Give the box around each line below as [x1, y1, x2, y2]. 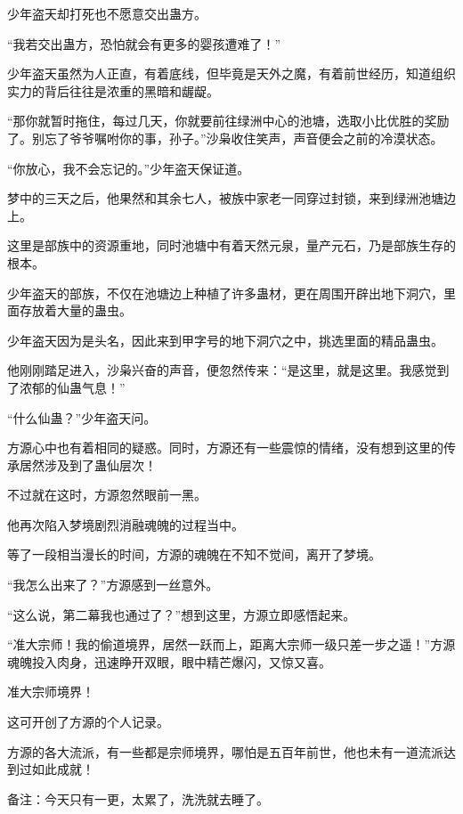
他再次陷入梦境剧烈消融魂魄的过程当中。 [7, 515, 244, 533]
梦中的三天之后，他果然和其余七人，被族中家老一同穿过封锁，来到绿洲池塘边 [7, 189, 456, 208]
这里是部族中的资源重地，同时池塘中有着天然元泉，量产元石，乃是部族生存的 [7, 236, 456, 255]
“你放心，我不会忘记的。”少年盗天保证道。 [7, 159, 250, 177]
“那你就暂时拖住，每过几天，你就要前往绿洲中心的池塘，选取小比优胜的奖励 [7, 111, 450, 130]
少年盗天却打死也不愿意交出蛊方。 [7, 4, 207, 22]
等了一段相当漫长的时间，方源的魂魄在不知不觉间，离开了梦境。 [7, 545, 381, 564]
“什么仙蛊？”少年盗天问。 [7, 408, 157, 427]
